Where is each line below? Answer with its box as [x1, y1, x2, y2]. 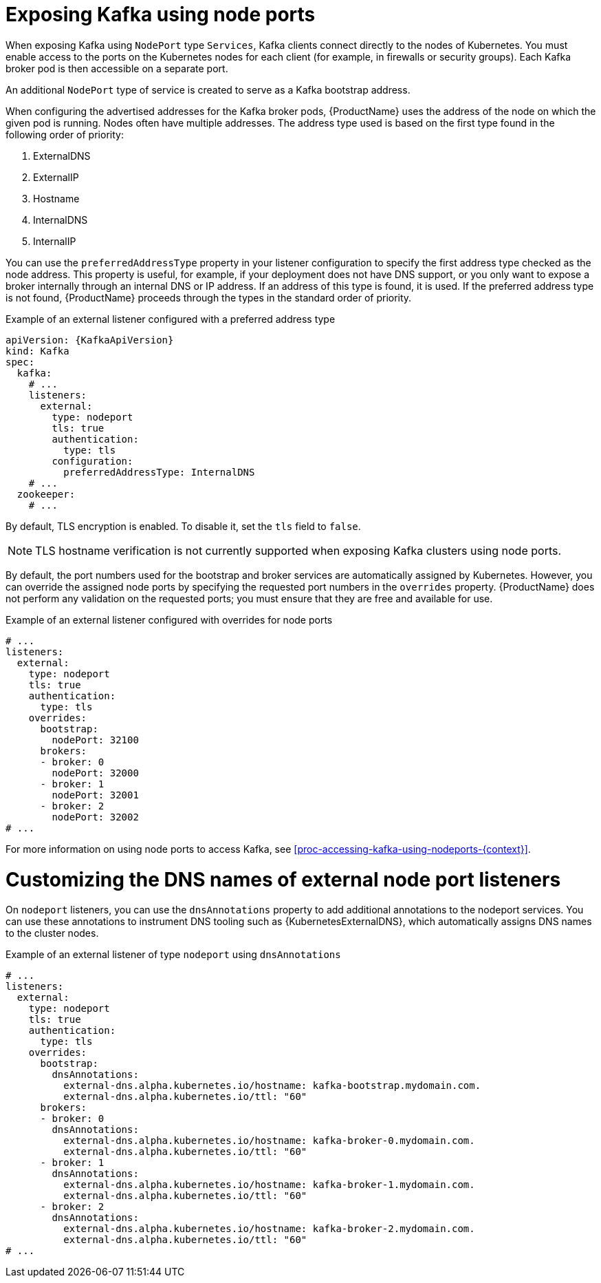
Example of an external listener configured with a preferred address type [6, 312, 336, 325]
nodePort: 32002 [52, 811, 139, 823]
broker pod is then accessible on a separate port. [6, 62, 228, 74]
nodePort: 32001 [52, 789, 139, 800]
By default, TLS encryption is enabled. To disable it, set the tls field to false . [6, 520, 361, 532]
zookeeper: [17, 488, 76, 500]
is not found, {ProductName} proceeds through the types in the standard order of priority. [6, 291, 412, 304]
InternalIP [33, 235, 76, 247]
